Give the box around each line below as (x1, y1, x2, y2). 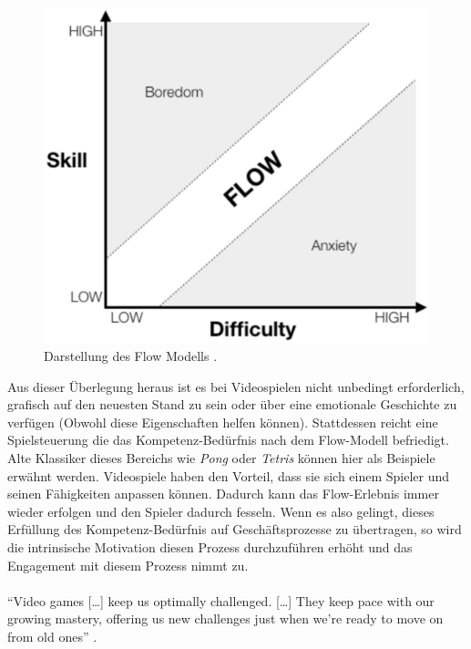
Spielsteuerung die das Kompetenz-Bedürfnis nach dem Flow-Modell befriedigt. (7, 430, 449, 449)
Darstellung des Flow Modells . (44, 346, 218, 366)
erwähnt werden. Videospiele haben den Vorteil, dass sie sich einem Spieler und (7, 466, 450, 485)
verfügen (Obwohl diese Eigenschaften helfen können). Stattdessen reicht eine (7, 412, 438, 431)
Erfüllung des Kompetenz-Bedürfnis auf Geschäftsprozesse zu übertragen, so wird (7, 520, 462, 539)
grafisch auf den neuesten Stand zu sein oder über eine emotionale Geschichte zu (7, 395, 457, 414)
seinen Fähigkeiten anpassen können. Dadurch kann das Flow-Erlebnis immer (7, 484, 439, 503)
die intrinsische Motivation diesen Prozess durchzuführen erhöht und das (7, 538, 413, 557)
